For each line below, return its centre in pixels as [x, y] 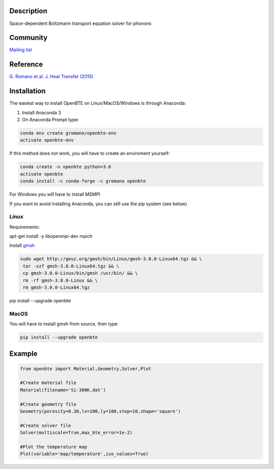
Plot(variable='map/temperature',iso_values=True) [84, 454]
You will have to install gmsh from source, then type [63, 324]
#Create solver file [45, 425]
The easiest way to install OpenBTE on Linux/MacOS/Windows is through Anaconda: [98, 103]
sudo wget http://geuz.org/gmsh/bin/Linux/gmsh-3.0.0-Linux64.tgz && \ [111, 259]
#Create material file [48, 383]
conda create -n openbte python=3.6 [66, 167]
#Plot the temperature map [54, 447]
